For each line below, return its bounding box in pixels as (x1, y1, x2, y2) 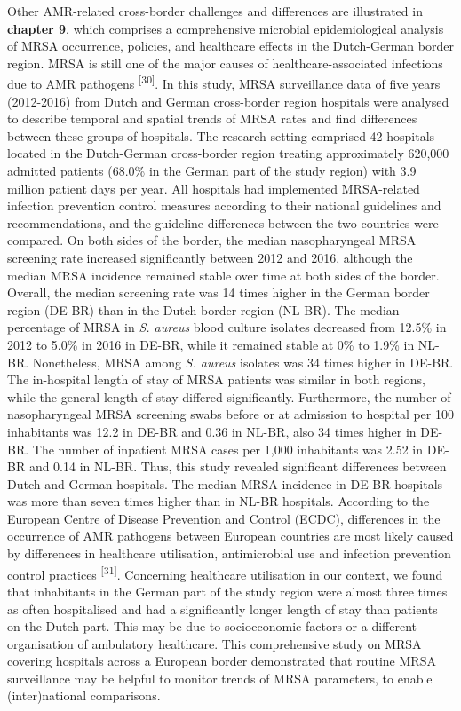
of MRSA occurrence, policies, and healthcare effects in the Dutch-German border (7, 36, 454, 55)
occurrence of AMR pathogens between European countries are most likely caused (7, 526, 454, 545)
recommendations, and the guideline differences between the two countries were (7, 213, 439, 232)
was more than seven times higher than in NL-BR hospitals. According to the (7, 492, 430, 510)
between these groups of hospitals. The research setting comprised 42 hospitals (7, 126, 435, 145)
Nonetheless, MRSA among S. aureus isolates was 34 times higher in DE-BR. (32, 352, 454, 371)
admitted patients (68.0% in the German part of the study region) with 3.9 (7, 162, 417, 179)
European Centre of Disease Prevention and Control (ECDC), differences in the (7, 509, 441, 527)
